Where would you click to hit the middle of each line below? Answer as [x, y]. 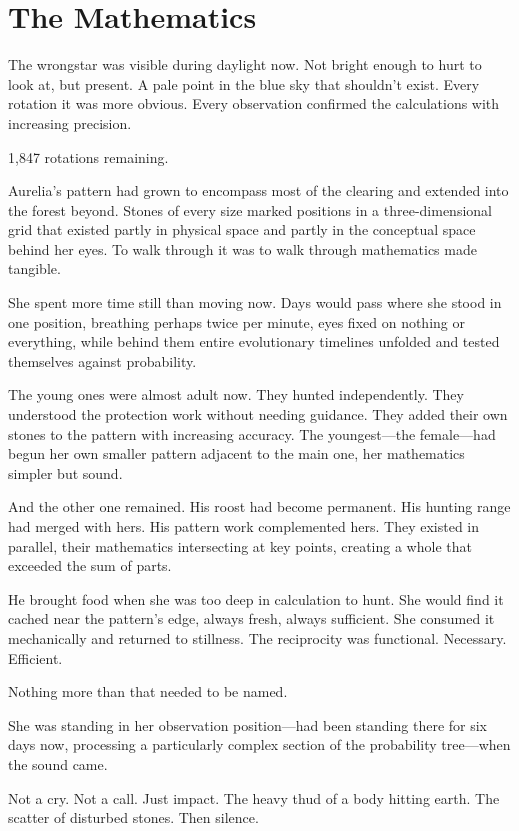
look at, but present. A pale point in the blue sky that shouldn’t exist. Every [244, 83]
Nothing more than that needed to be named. [148, 691]
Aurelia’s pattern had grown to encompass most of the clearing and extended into [258, 190]
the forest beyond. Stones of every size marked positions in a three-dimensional [250, 209]
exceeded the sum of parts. [90, 565]
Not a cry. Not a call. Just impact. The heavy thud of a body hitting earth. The [254, 797]
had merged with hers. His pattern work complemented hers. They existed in [244, 526]
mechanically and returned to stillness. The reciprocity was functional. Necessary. [257, 637]
